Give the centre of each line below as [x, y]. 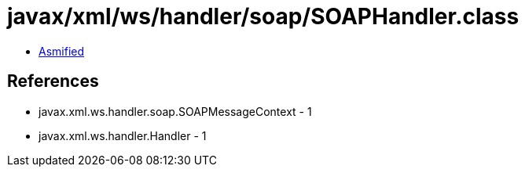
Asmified [62, 51]
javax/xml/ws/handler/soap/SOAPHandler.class [263, 16]
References [53, 81]
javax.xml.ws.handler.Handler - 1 [123, 135]
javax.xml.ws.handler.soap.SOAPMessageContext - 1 [175, 111]
